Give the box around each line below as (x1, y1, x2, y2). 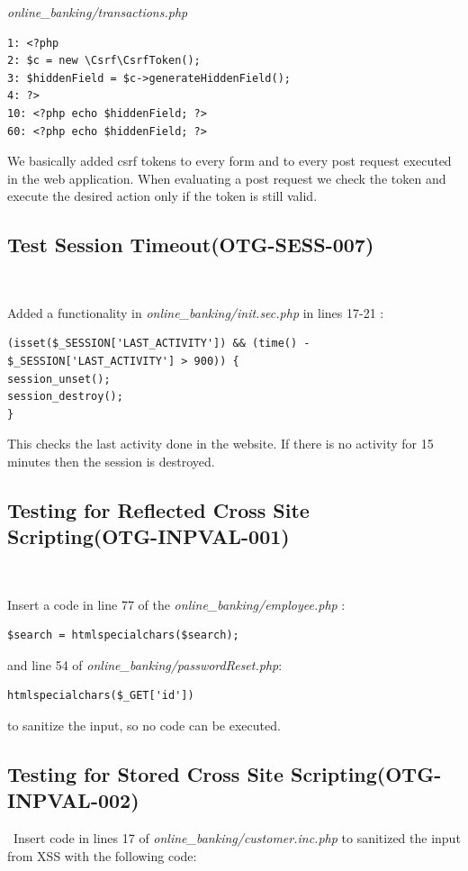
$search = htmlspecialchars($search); (7, 629, 239, 642)
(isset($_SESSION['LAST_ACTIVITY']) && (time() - (7, 337, 310, 350)
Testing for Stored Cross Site (7, 760, 283, 788)
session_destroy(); (7, 390, 123, 404)
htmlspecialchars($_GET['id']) (7, 689, 194, 703)
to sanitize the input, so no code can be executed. (7, 716, 281, 735)
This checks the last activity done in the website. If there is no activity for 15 (7, 434, 434, 453)
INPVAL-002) (7, 786, 139, 814)
